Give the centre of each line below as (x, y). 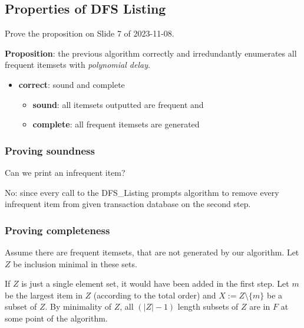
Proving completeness (57, 230)
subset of (21, 306)
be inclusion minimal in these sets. (75, 263)
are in (260, 306)
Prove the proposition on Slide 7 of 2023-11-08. (90, 33)
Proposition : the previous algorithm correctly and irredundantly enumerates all (151, 53)
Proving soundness (50, 150)
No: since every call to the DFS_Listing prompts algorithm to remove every (142, 192)
